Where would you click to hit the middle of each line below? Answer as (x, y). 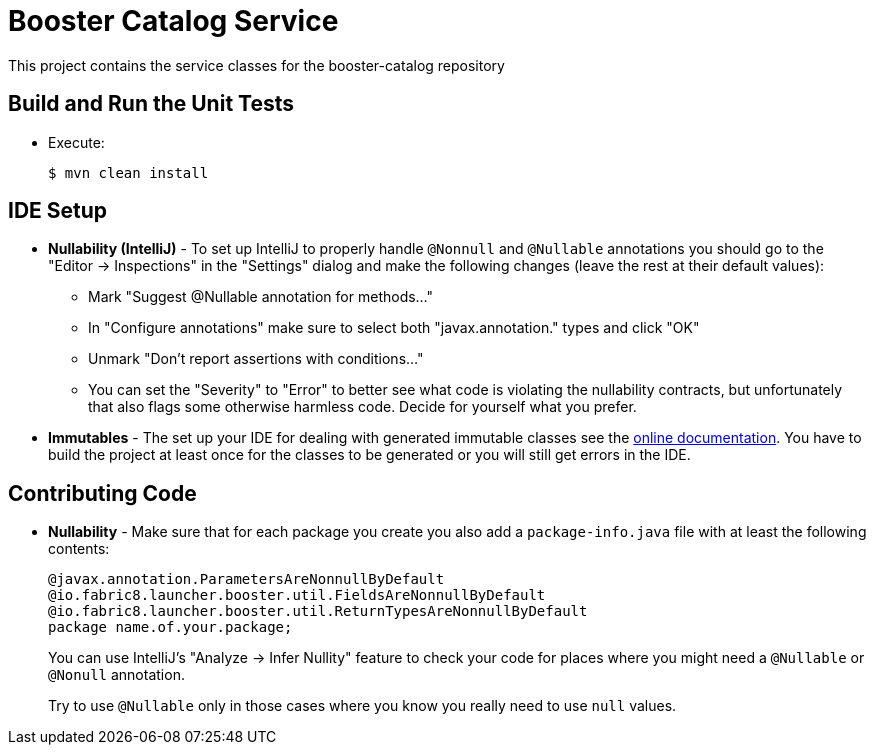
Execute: (76, 142)
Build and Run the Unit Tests (151, 104)
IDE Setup (58, 211)
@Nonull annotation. (116, 675)
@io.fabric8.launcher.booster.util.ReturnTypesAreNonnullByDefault (318, 611)
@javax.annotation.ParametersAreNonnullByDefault (246, 579)
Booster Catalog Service (173, 21)
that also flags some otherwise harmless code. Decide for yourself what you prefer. (362, 407)
